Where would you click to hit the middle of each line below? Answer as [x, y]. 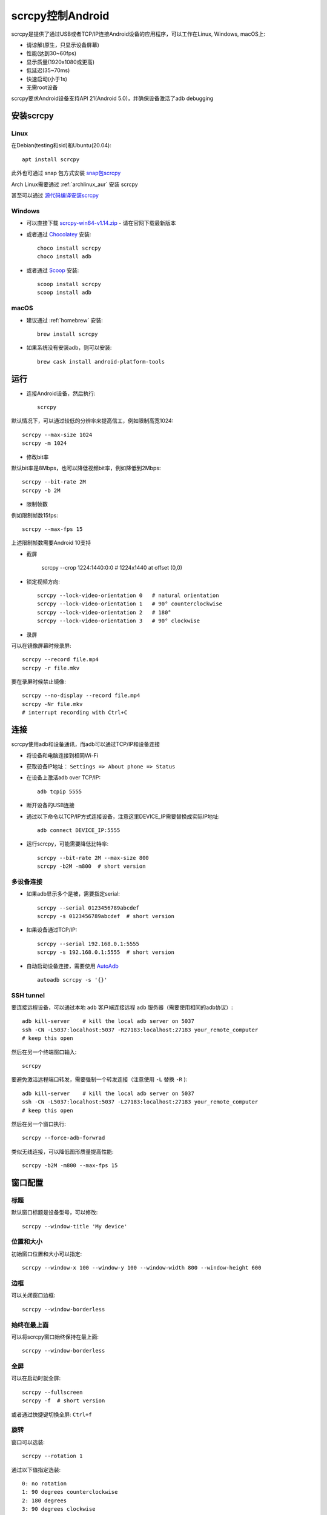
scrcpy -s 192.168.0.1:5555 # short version [106, 952]
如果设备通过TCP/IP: [52, 930]
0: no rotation [45, 1483]
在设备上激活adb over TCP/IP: [64, 777]
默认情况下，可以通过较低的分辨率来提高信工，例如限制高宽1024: [92, 421]
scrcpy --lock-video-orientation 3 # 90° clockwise [118, 621]
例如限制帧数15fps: [35, 515]
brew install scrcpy [68, 334]
